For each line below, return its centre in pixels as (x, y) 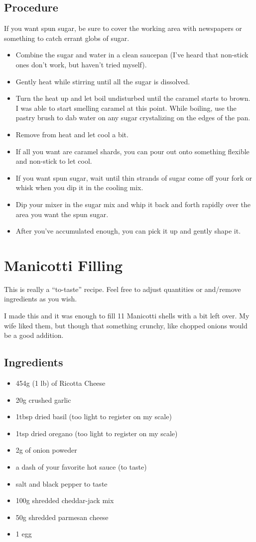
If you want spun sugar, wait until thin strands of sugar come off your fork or (134, 177)
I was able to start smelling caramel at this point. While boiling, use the (126, 108)
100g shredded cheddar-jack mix (65, 500)
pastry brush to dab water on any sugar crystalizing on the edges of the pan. (133, 118)
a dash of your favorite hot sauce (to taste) (81, 466)
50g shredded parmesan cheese (62, 517)
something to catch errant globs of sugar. (67, 38)
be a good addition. (34, 335)
